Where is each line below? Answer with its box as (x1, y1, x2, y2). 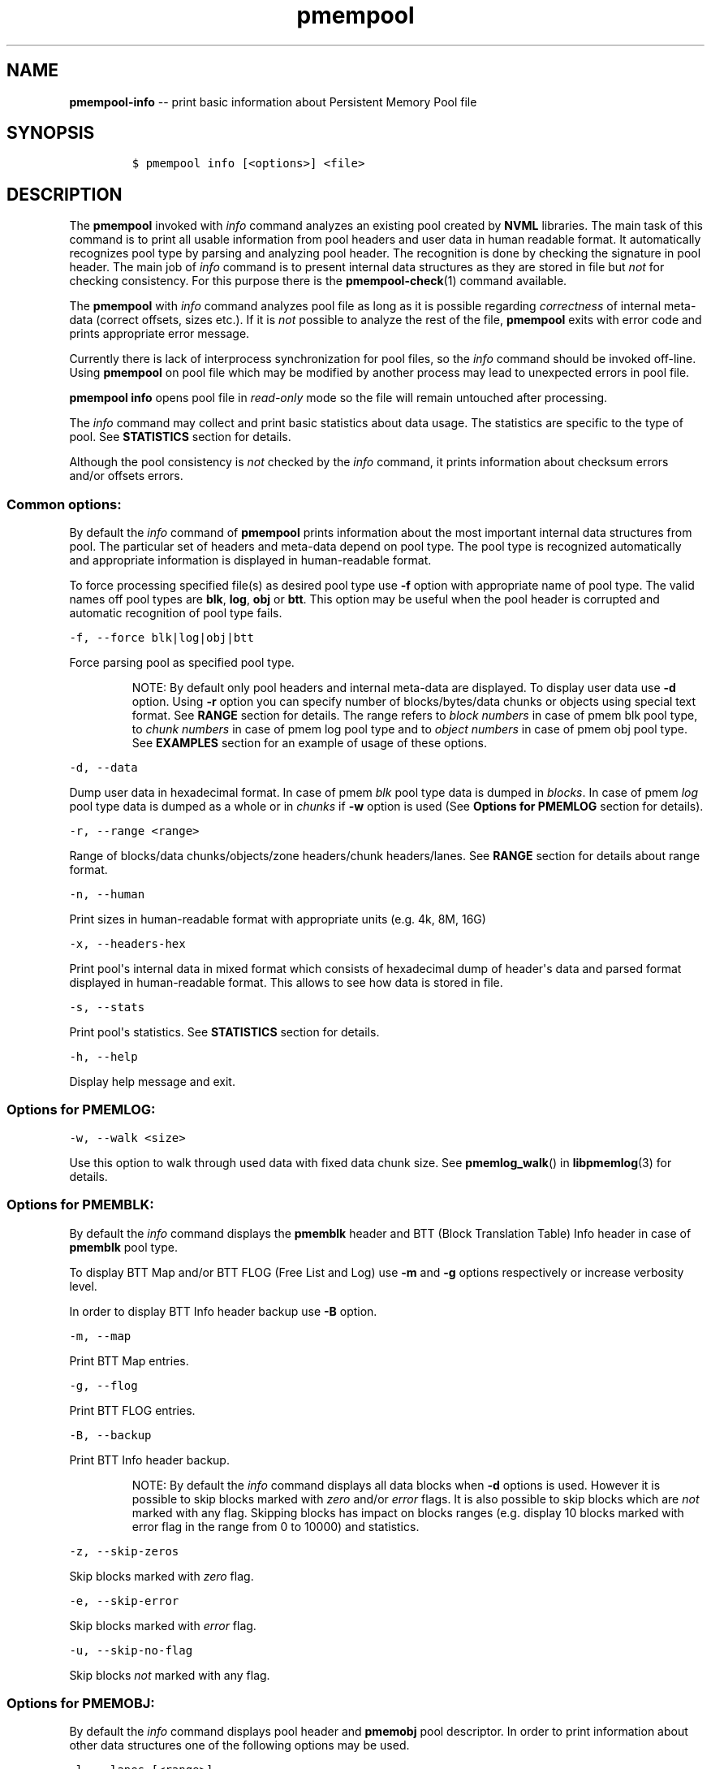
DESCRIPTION (6, 184, 123, 205)
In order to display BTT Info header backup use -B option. (69, 1304, 377, 1318)
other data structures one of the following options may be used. (69, 1738, 410, 1753)
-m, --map (69, 1329, 131, 1343)
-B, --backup (69, 1428, 152, 1442)
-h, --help (69, 1050, 138, 1064)
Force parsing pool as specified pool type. (69, 655, 295, 670)
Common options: (6, 495, 122, 513)
